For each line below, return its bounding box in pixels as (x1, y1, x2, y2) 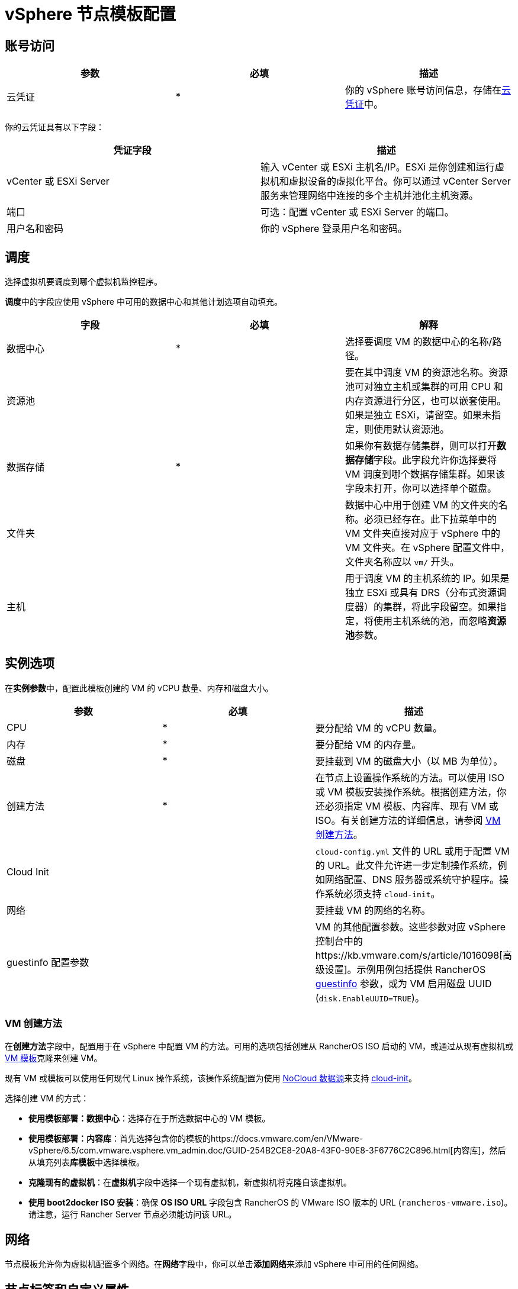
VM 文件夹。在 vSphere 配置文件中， (345, 542, 510, 554)
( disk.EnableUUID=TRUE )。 (315, 991, 424, 1004)
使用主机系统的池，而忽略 (373, 615, 487, 627)
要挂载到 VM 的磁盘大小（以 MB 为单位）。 (315, 755, 503, 767)
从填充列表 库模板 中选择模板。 (28, 1156, 144, 1167)
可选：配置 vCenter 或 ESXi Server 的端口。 (260, 206, 454, 218)
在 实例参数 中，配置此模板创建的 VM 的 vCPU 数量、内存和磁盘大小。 (5, 682, 274, 693)
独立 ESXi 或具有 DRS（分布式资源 (345, 587, 497, 599)
